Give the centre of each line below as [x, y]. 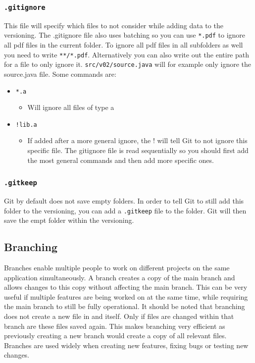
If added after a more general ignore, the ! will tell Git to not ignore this [137, 140]
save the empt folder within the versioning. [69, 220]
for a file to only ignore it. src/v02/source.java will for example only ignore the [128, 64]
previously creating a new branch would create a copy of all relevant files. [115, 336]
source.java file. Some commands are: [60, 74]
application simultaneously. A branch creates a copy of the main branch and [120, 277]
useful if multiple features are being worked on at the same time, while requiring [126, 296]
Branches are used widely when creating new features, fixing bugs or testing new [126, 345]
